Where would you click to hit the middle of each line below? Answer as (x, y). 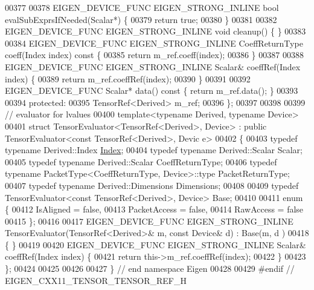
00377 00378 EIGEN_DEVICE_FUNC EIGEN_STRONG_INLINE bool (142, 7)
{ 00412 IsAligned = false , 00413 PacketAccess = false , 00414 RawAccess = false (154, 209)
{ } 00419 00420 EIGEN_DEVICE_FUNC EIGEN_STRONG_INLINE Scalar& (155, 244)
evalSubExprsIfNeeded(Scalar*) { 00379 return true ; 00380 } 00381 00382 (141, 19)
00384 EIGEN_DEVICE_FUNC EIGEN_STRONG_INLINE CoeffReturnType (154, 43)
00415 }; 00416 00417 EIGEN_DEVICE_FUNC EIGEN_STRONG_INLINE (149, 221)
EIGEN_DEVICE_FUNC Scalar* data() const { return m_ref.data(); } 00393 (152, 91)
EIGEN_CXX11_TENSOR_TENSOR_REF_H (96, 280)
